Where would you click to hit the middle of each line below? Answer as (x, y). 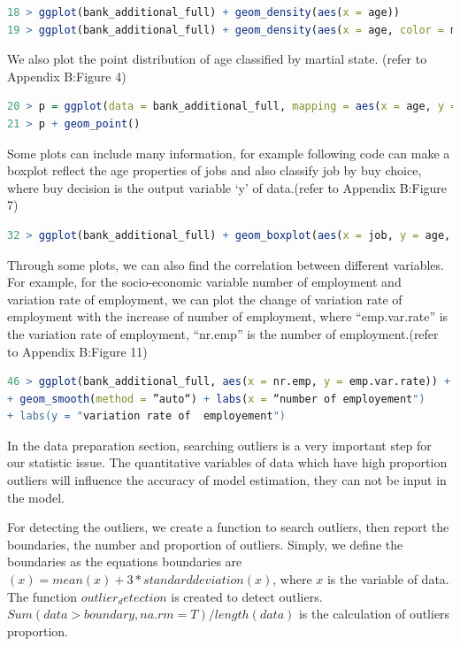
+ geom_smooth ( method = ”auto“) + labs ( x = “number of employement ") (216, 399)
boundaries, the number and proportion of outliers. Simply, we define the (205, 544)
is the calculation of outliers (374, 614)
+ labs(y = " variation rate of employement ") (146, 416)
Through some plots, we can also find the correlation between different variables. (226, 264)
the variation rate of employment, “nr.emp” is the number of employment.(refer (223, 333)
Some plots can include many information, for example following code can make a (229, 153)
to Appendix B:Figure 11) (77, 351)
